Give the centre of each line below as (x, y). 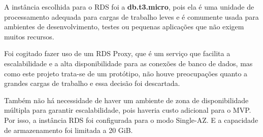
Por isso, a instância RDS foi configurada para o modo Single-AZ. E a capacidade (131, 120)
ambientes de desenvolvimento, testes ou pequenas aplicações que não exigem (124, 27)
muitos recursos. (29, 36)
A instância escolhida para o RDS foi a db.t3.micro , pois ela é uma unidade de (129, 7)
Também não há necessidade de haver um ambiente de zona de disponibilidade (126, 100)
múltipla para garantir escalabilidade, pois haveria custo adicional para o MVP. (128, 110)
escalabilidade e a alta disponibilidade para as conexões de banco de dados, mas (128, 63)
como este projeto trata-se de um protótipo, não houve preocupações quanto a (126, 73)
